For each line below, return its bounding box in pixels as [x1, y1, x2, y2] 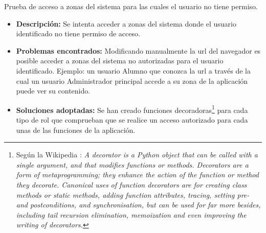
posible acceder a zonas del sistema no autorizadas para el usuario [16, 55, 224, 66]
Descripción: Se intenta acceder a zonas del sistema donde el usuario [16, 18, 236, 29]
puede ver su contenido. [16, 85, 91, 96]
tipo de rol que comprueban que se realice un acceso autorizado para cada [16, 114, 248, 125]
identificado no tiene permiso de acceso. [16, 28, 140, 39]
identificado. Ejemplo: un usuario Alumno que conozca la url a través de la [16, 65, 251, 76]
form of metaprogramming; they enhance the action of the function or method [16, 169, 259, 180]
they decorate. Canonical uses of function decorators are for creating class [16, 179, 247, 190]
